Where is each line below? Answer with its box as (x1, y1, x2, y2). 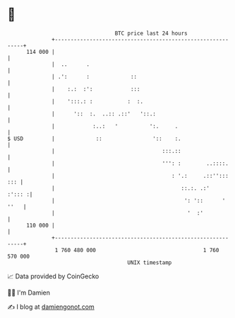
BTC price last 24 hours (114, 30, 188, 37)
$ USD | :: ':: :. (7, 135, 181, 142)
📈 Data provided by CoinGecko (7, 272, 100, 280)
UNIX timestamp (127, 259, 172, 266)
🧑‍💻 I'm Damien (7, 288, 51, 297)
